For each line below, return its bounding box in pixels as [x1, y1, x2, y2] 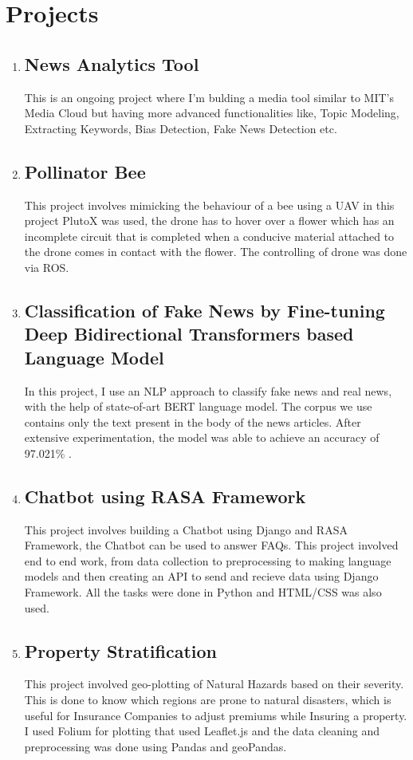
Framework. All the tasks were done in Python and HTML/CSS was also [24, 584, 382, 601]
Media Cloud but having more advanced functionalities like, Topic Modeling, [24, 104, 399, 121]
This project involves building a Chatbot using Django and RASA [24, 521, 348, 538]
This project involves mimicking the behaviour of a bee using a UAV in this [24, 196, 395, 213]
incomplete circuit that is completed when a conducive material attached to [24, 227, 395, 244]
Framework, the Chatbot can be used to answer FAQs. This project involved [24, 537, 399, 553]
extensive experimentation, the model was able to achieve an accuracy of [24, 429, 380, 446]
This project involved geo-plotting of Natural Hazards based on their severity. [24, 675, 404, 692]
